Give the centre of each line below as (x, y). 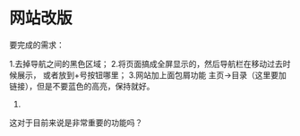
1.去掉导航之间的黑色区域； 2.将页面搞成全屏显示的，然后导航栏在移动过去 (146, 64)
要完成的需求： (37, 45)
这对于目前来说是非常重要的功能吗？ (76, 123)
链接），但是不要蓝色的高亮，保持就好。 (82, 86)
